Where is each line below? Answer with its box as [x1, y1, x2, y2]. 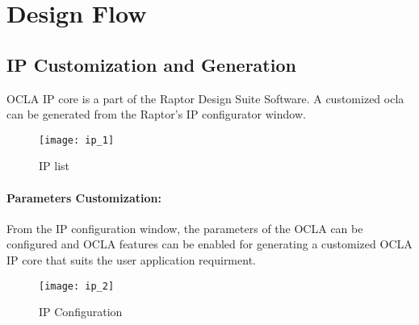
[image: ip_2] [39, 280, 115, 292]
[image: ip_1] [39, 134, 115, 146]
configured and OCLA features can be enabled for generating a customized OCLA [6, 235, 413, 252]
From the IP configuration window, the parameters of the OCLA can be [6, 219, 363, 236]
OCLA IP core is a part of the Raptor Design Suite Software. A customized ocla [6, 90, 404, 106]
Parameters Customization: [6, 189, 161, 206]
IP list [39, 157, 69, 174]
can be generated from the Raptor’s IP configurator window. [6, 106, 306, 123]
